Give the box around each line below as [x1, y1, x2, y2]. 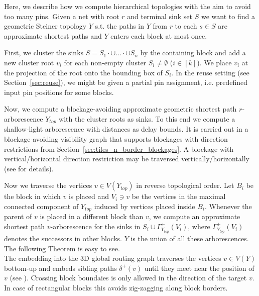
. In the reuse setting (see [171, 67, 249, 77]
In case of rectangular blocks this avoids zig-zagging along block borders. [4, 282, 228, 293]
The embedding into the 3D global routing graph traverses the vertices [4, 253, 221, 263]
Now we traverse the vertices [4, 180, 92, 190]
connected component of [4, 201, 79, 211]
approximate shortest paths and [4, 30, 102, 41]
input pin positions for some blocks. [4, 86, 114, 97]
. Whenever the [205, 201, 252, 211]
